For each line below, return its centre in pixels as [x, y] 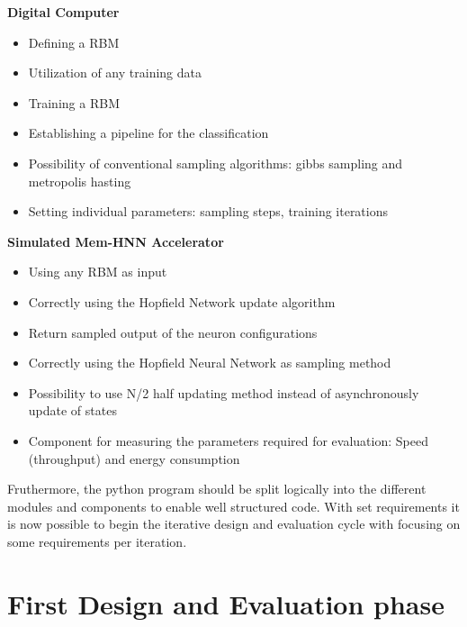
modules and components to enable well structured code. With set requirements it [233, 506]
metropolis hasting [80, 181]
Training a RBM [74, 102]
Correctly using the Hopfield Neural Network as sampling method [210, 363]
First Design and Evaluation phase [226, 603]
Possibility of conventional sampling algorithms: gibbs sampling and [216, 163]
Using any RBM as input [98, 272]
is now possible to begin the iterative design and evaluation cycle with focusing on [234, 524]
